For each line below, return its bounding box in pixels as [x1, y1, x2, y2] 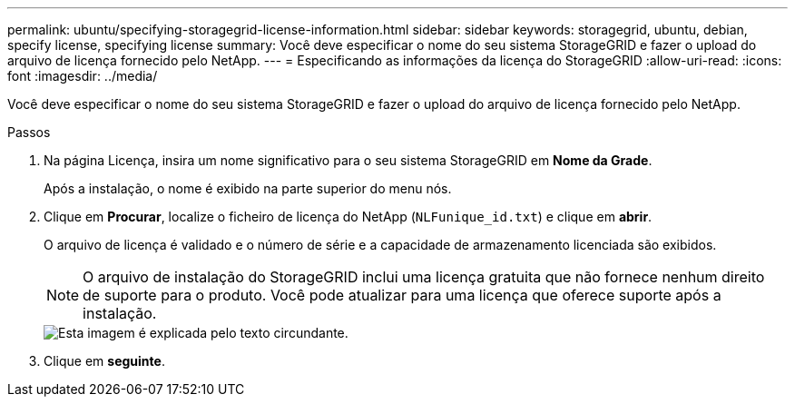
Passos [7, 124, 51, 140]
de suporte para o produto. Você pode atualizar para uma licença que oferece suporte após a [83, 286, 721, 304]
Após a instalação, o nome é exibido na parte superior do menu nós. [44, 181, 452, 196]
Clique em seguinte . [44, 353, 165, 369]
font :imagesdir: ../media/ [7, 68, 158, 84]
